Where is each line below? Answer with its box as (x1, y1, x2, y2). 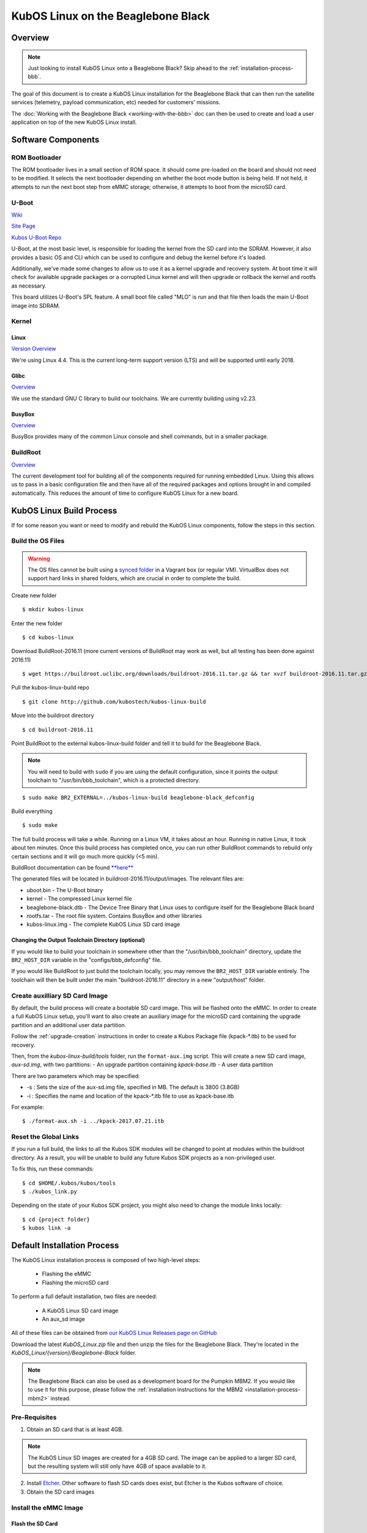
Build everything (11, 808, 53, 815)
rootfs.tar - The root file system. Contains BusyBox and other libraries (26, 912, 202, 919)
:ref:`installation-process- (229, 64, 294, 72)
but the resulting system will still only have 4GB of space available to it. (28, 1462, 207, 1470)
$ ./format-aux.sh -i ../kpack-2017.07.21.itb (22, 1118, 165, 1125)
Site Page (11, 223, 36, 230)
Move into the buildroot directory (11, 712, 94, 719)
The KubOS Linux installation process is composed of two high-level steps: (11, 1256, 201, 1264)
